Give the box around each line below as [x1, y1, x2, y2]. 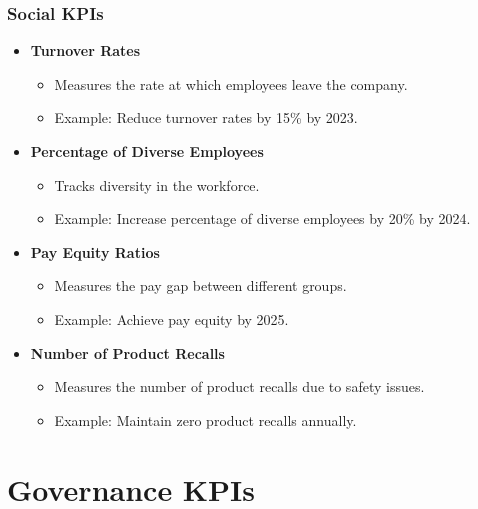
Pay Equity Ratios [30, 241, 160, 262]
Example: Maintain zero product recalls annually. [54, 409, 357, 430]
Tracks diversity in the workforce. [54, 174, 260, 195]
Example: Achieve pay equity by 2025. [54, 308, 289, 329]
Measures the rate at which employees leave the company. [54, 73, 408, 94]
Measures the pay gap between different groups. [54, 275, 347, 296]
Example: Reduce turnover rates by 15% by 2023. [54, 107, 358, 128]
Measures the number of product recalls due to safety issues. [54, 376, 425, 397]
